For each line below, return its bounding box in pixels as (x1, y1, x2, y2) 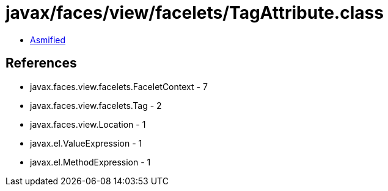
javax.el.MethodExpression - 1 (30, 156, 151, 167)
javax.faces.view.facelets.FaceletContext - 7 (30, 81, 208, 92)
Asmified (30, 34, 66, 45)
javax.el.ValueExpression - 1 (30, 137, 142, 148)
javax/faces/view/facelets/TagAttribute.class (5, 2, 384, 23)
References (5, 55, 77, 71)
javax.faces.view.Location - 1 (30, 119, 146, 130)
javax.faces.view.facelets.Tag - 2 (30, 100, 162, 111)
